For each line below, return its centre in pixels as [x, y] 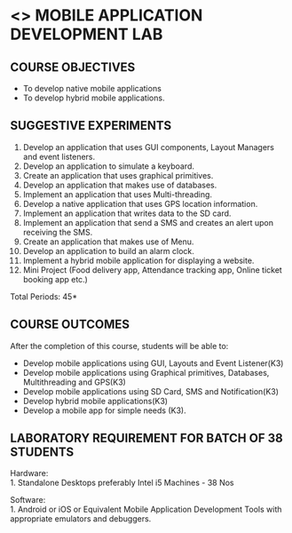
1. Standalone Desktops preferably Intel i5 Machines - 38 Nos [122, 483]
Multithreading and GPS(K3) [75, 382]
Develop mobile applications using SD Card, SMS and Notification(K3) [150, 391]
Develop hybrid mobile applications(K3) [95, 401]
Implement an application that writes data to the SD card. [127, 213]
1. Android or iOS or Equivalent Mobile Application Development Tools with [146, 509]
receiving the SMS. [58, 232]
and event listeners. [59, 156]
